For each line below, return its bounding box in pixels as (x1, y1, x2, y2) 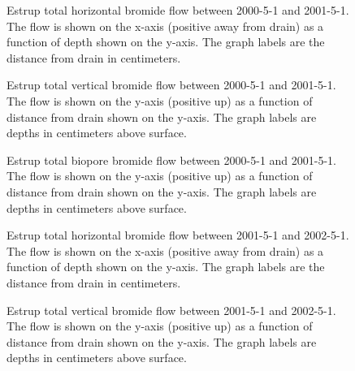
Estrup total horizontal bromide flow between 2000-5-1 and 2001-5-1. (6, 2, 349, 18)
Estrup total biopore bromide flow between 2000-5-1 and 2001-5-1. (6, 151, 336, 168)
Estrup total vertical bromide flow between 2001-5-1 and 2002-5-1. (6, 301, 336, 318)
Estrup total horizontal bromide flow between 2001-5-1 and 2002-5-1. (6, 226, 349, 244)
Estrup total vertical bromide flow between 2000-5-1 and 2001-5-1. (6, 76, 336, 93)
